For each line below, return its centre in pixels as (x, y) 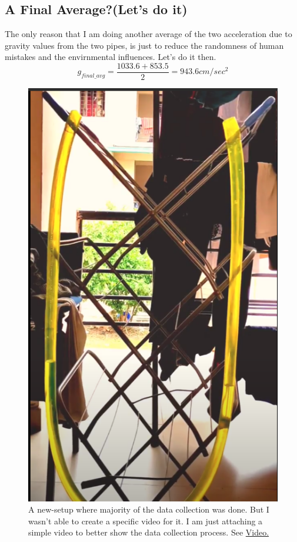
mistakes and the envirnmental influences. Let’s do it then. (111, 57)
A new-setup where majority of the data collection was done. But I (149, 509)
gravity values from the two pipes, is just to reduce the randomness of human (144, 45)
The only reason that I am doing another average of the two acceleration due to (148, 34)
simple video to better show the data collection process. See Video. (149, 532)
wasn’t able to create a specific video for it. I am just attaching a (146, 521)
